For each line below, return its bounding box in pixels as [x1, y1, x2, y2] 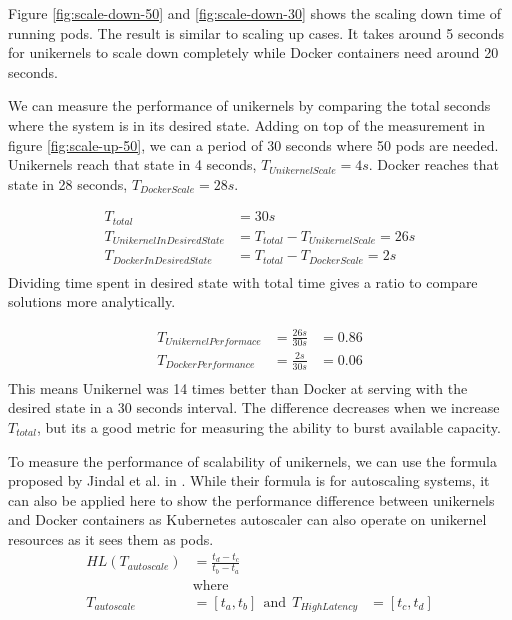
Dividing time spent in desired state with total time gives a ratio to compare [8, 271, 478, 292]
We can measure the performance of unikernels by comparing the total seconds [8, 95, 491, 116]
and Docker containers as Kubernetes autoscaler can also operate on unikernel [8, 509, 487, 530]
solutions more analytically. [8, 291, 176, 312]
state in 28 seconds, [8, 173, 128, 194]
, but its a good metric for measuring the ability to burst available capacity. [36, 416, 501, 437]
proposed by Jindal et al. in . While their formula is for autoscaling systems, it [8, 470, 490, 491]
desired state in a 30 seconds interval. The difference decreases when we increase [8, 397, 500, 418]
